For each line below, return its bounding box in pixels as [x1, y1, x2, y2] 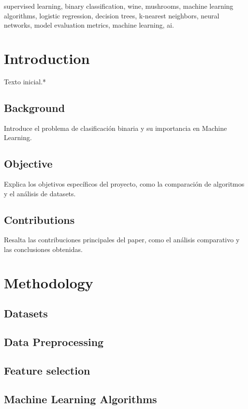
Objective [4, 156, 53, 171]
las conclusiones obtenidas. [4, 244, 83, 254]
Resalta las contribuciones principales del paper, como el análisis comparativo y [4, 235, 240, 245]
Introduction [4, 48, 90, 68]
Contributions [4, 212, 75, 227]
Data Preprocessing [4, 334, 104, 349]
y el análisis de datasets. [4, 188, 76, 198]
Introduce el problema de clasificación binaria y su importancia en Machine [4, 123, 227, 133]
